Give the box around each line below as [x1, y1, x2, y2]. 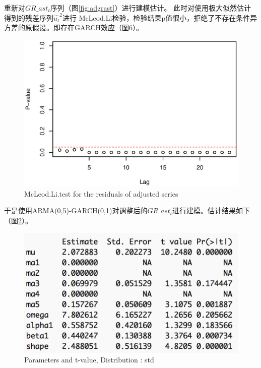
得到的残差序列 [4, 12, 53, 23]
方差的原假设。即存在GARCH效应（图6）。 [4, 22, 144, 33]
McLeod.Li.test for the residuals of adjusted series [24, 188, 178, 199]
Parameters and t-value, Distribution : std [24, 354, 154, 365]
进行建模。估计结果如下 [172, 205, 250, 216]
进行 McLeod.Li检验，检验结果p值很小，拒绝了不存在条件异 [62, 12, 257, 23]
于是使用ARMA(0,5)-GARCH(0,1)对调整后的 [4, 205, 148, 216]
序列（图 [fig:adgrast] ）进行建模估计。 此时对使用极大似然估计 [50, 3, 251, 13]
